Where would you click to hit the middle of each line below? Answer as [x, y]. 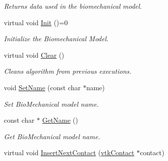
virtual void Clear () [34, 55]
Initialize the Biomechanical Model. [56, 39]
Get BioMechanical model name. [52, 136]
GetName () [60, 120]
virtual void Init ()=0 [36, 22]
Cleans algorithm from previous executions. [68, 71]
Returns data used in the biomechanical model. [73, 6]
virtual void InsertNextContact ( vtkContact [69, 153]
